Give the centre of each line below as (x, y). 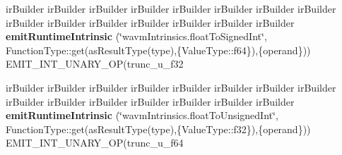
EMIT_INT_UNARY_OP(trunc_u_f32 (95, 64)
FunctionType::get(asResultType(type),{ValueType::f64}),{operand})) (158, 50)
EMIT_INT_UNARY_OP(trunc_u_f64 (95, 143)
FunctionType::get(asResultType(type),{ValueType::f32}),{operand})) (158, 129)
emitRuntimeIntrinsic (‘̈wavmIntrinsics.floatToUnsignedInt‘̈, (142, 115)
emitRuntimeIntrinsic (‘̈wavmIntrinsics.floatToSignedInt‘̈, (136, 36)
